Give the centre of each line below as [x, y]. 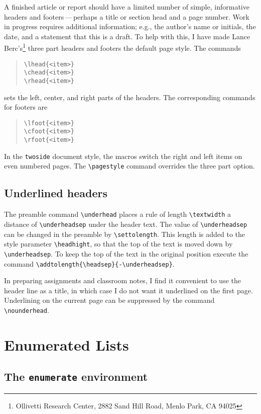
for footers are [26, 107]
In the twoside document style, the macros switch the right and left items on [123, 156]
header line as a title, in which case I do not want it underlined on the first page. [128, 290]
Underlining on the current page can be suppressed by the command [109, 300]
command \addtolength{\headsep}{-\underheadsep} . [89, 263]
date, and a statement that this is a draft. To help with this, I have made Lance [127, 36]
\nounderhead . [27, 310]
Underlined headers [56, 193]
